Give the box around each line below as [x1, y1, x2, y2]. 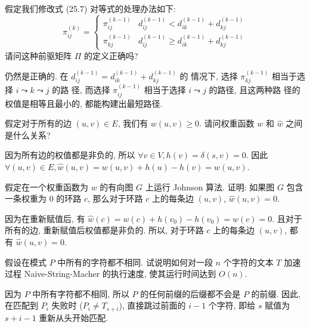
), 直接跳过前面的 [119, 299, 186, 311]
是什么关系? [5, 128, 51, 141]
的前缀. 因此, [251, 287, 300, 300]
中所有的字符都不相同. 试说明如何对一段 [57, 255, 213, 268]
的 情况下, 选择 [179, 70, 238, 82]
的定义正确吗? [83, 49, 138, 61]
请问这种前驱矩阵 [5, 49, 72, 61]
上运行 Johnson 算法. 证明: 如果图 [145, 180, 275, 193]
